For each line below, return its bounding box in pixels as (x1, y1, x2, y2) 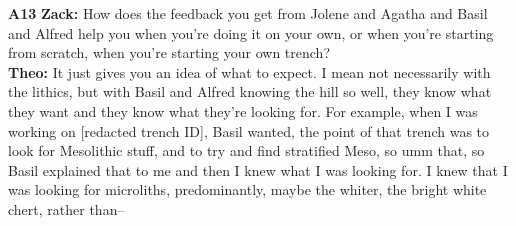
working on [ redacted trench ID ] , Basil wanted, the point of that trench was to (8, 120, 490, 141)
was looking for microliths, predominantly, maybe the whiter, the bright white (8, 179, 487, 200)
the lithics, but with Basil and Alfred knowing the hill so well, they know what (8, 81, 492, 102)
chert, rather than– (8, 198, 125, 219)
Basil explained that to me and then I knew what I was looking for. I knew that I (8, 159, 508, 180)
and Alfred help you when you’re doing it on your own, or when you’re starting (8, 22, 494, 43)
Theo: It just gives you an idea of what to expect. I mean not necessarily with (8, 61, 491, 82)
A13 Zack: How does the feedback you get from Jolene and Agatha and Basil (8, 3, 488, 23)
